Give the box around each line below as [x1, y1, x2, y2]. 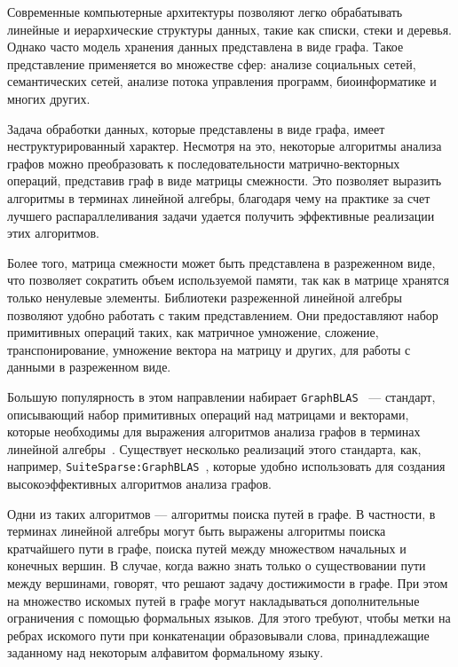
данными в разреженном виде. [7, 357, 171, 376]
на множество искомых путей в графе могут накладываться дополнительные [7, 591, 420, 609]
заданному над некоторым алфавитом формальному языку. [7, 643, 324, 662]
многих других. [7, 89, 91, 107]
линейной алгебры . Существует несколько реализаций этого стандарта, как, [7, 439, 422, 458]
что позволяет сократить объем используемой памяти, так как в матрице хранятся [7, 271, 449, 289]
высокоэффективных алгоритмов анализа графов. [7, 474, 272, 492]
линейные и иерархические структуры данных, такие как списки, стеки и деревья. [7, 20, 452, 38]
